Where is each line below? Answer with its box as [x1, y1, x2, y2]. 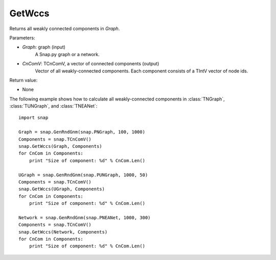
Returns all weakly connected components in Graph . [9, 25, 120, 32]
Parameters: [9, 35, 35, 41]
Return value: [9, 77, 38, 83]
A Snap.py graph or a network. [35, 51, 100, 57]
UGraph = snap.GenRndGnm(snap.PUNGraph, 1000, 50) [18, 172, 148, 178]
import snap [18, 115, 49, 121]
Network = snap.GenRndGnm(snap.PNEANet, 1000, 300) [18, 215, 151, 220]
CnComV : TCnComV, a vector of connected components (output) [22, 61, 159, 67]
